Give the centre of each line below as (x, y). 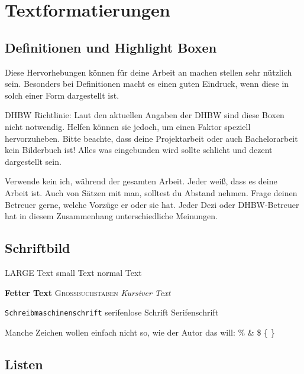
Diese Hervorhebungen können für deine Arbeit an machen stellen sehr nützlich (148, 72)
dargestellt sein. (33, 161)
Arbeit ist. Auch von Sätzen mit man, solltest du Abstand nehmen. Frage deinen (151, 192)
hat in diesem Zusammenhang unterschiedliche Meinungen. (111, 216)
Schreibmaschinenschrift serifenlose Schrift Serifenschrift (112, 312)
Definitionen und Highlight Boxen (111, 47)
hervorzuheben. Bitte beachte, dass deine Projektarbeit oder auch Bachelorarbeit (151, 138)
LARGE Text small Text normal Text (73, 272)
